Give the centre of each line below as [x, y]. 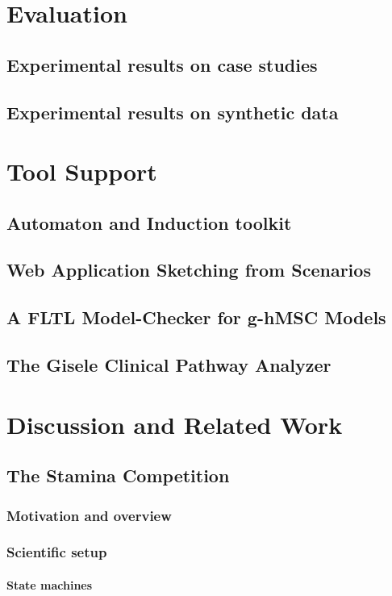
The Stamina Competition [118, 475]
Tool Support [82, 171]
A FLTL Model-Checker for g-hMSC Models [196, 317]
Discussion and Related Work [175, 424]
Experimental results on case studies [162, 64]
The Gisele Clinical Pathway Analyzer [169, 365]
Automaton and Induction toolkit [149, 222]
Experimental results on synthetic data [173, 112]
